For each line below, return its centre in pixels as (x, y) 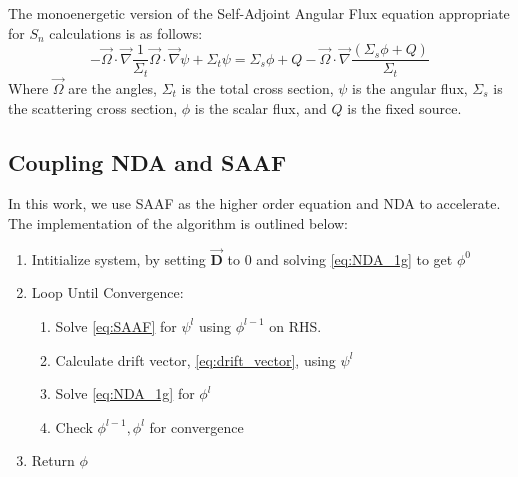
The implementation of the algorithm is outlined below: (178, 222)
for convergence (196, 426)
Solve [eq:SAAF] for (116, 325)
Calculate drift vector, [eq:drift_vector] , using (195, 359)
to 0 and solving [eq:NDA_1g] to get (340, 258)
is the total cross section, (257, 87)
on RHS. (295, 325)
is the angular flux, (410, 87)
